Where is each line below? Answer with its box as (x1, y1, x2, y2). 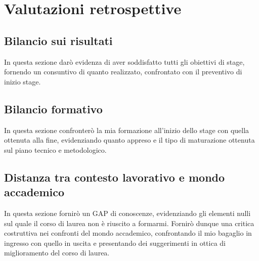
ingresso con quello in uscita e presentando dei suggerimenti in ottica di (4, 237, 226, 248)
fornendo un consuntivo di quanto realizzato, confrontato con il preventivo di (4, 66, 242, 77)
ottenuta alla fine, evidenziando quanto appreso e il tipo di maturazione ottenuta (4, 135, 255, 145)
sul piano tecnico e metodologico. (4, 144, 107, 155)
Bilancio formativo (4, 101, 103, 116)
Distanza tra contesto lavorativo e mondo (4, 169, 225, 185)
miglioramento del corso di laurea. (4, 247, 110, 258)
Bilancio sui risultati (4, 32, 113, 48)
